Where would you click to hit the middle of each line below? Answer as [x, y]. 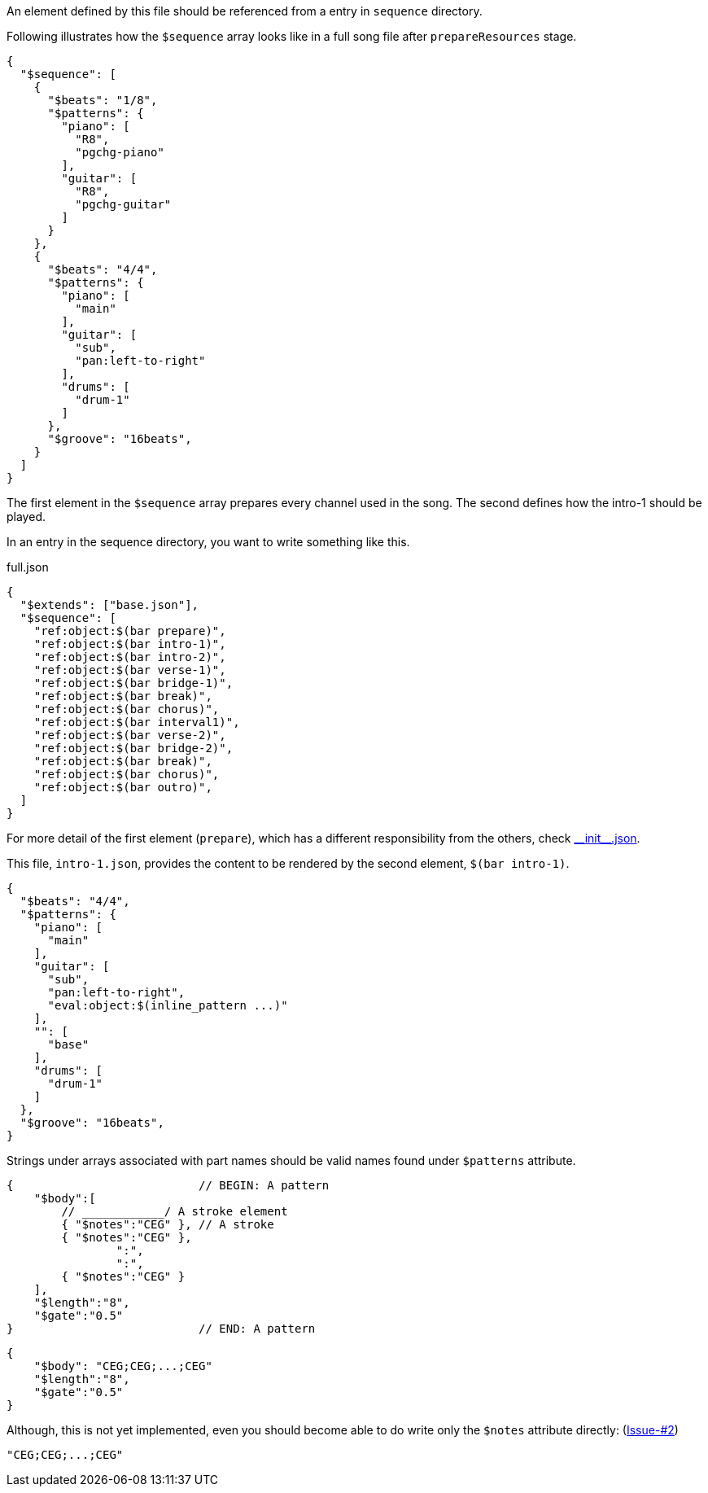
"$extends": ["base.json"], [109, 605]
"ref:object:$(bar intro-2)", [130, 657]
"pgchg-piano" [120, 152]
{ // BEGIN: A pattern [168, 1185]
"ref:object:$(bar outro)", [123, 787]
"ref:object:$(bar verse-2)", [130, 735]
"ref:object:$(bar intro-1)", [130, 644]
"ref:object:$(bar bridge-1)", [133, 683]
